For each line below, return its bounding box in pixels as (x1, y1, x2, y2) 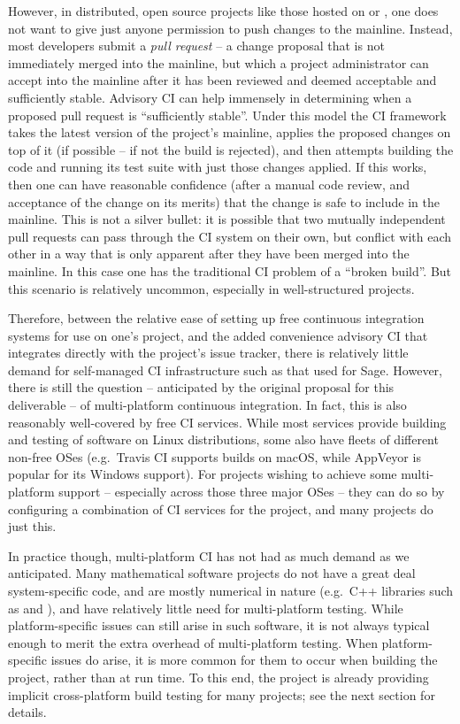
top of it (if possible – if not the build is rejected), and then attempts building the (8, 140, 454, 158)
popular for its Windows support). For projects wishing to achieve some (8, 465, 397, 483)
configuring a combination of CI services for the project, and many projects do (8, 499, 433, 518)
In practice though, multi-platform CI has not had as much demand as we (8, 546, 410, 565)
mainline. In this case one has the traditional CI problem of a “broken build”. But (8, 261, 452, 280)
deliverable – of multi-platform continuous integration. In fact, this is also (8, 396, 407, 414)
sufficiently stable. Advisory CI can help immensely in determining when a (8, 88, 412, 106)
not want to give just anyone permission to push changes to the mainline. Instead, (8, 19, 453, 37)
